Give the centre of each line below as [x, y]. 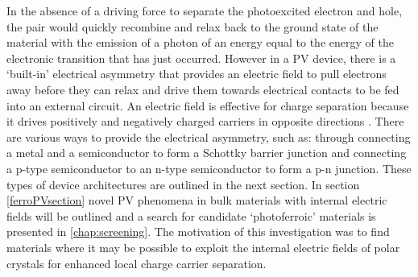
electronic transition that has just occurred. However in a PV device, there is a [201, 58]
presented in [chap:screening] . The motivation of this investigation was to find [198, 232]
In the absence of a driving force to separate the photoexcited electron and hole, [205, 10]
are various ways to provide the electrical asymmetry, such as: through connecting [209, 136]
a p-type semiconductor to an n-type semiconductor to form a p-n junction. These [209, 168]
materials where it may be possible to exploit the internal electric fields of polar [203, 247]
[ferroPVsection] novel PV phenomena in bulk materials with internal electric [197, 200]
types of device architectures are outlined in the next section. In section [183, 184]
